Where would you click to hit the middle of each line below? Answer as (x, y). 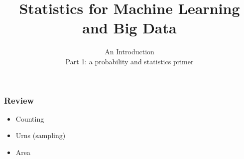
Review (19, 100)
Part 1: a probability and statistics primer (129, 61)
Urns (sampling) (41, 135)
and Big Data (129, 28)
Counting (30, 118)
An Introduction (129, 52)
